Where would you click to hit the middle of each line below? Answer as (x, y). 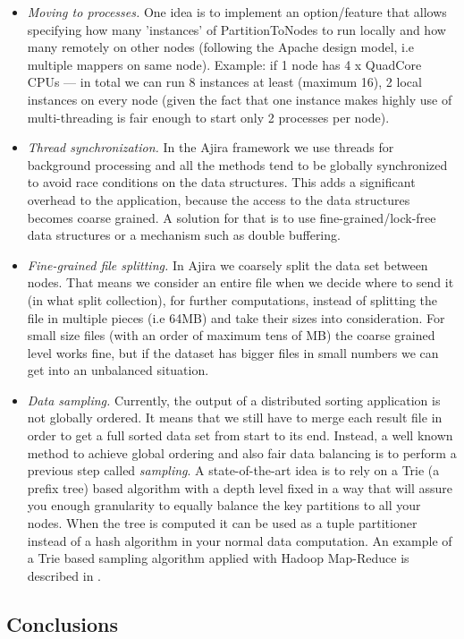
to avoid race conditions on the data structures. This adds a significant (221, 182)
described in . (64, 575)
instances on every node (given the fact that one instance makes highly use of (240, 99)
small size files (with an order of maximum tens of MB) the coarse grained (231, 335)
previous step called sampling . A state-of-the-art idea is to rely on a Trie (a (233, 470)
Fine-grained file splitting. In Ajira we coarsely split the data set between (228, 264)
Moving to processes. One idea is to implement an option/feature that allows (237, 12)
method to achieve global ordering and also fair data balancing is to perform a (242, 452)
